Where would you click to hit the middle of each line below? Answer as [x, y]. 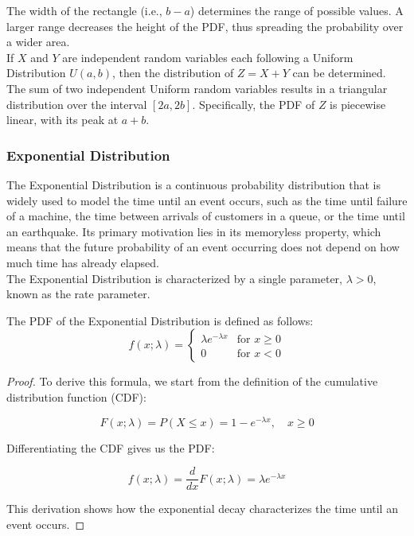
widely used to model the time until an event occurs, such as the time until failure [207, 200]
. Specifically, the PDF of [254, 104]
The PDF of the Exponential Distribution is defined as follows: [160, 320]
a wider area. [38, 42]
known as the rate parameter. [78, 294]
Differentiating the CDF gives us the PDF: [111, 447]
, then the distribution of [173, 73]
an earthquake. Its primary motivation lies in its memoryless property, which [194, 231]
